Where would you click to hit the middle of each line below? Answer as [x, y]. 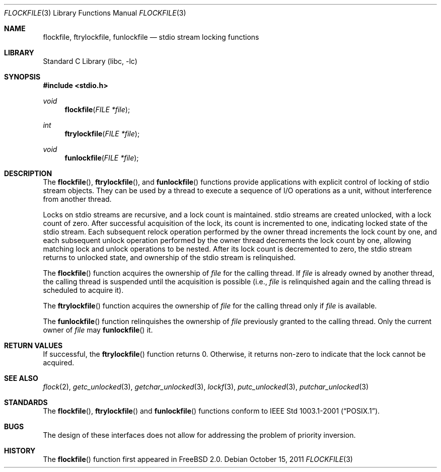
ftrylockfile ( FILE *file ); [102, 134]
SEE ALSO [21, 378]
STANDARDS [26, 402]
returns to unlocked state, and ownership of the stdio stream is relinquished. [169, 257]
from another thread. [77, 199]
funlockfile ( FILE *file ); [102, 158]
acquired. [59, 363]
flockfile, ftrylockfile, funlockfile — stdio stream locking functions [151, 37]
